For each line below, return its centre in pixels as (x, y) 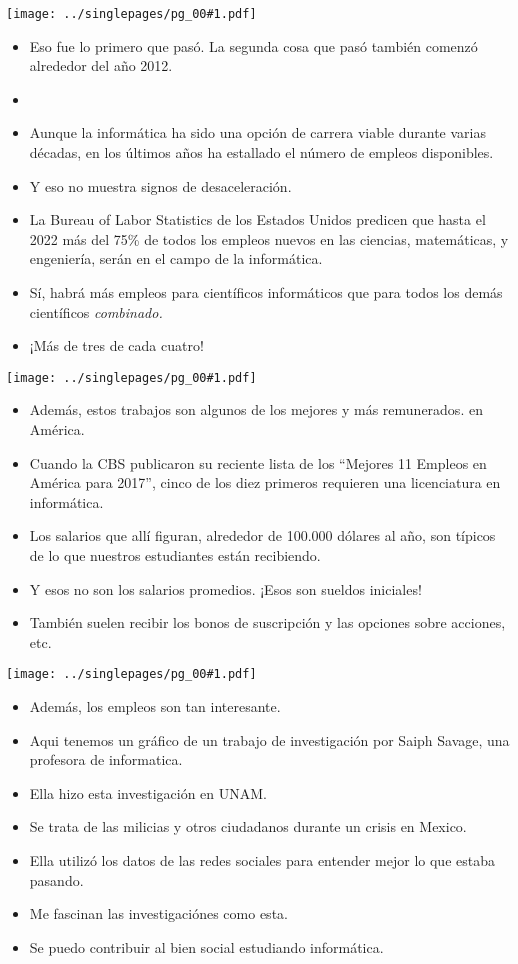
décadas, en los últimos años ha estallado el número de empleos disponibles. (261, 152)
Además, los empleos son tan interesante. (155, 706)
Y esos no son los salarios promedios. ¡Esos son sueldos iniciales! (225, 588)
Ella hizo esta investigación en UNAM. (148, 792)
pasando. (56, 879)
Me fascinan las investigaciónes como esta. (158, 913)
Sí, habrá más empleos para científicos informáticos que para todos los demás (266, 292)
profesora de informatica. (106, 759)
